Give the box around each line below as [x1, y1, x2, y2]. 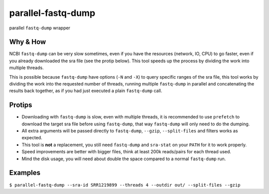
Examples [9, 169, 41, 177]
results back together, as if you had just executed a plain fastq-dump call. [9, 88, 162, 94]
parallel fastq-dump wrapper [9, 25, 71, 31]
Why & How [9, 38, 46, 46]
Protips [9, 101, 32, 109]
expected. [21, 135, 42, 141]
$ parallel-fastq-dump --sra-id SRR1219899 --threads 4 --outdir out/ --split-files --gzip [9, 182, 241, 188]
